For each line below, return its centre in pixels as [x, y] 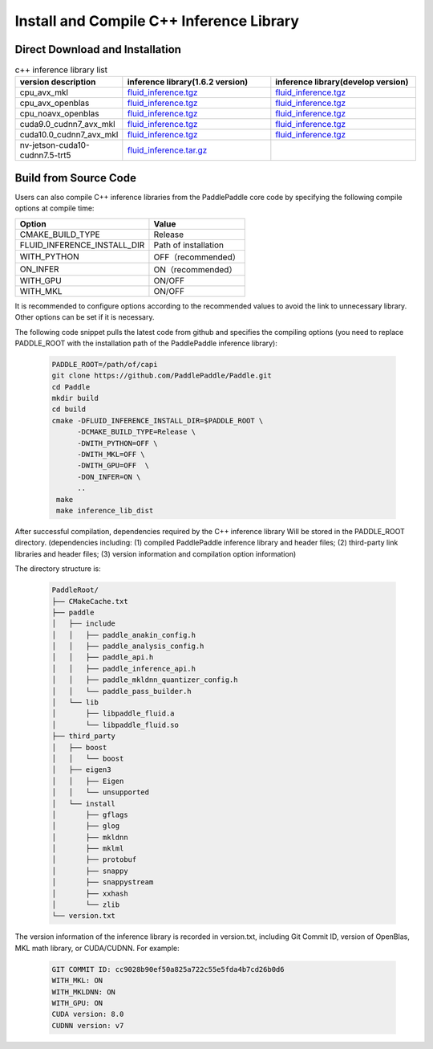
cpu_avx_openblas [55, 103]
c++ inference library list [61, 70]
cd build [69, 409]
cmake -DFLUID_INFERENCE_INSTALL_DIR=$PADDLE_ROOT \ [158, 420]
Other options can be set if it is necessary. [85, 317]
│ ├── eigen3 [81, 770]
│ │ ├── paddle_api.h [103, 657]
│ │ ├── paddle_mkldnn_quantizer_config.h [145, 680]
